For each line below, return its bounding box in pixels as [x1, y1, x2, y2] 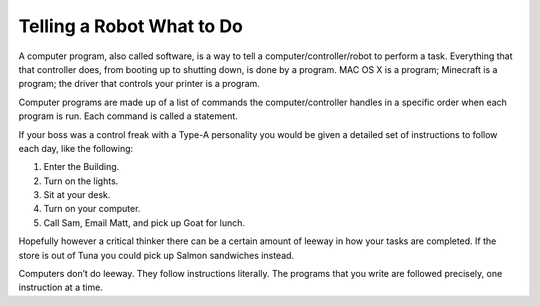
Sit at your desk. [43, 189, 111, 201]
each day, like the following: [18, 142, 134, 154]
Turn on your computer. [43, 203, 141, 215]
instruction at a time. [18, 281, 104, 294]
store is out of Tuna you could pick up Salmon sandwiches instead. [18, 249, 295, 261]
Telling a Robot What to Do [18, 15, 244, 37]
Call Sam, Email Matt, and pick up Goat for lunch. [43, 216, 245, 229]
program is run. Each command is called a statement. [18, 110, 239, 122]
